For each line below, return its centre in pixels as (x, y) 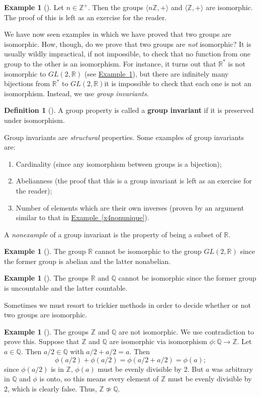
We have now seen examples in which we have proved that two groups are (118, 34)
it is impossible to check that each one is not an (178, 83)
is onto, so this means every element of (99, 379)
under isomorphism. (34, 120)
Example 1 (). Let (34, 7)
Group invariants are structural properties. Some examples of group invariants (124, 137)
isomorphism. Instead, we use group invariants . (76, 93)
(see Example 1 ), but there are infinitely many (156, 73)
